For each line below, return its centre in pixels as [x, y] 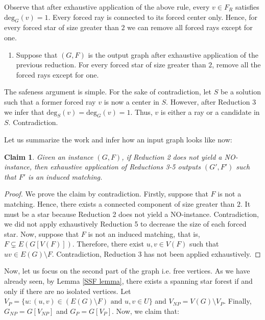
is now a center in [131, 101]
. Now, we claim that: [146, 311]
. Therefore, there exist [108, 244]
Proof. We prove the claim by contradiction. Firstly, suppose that [106, 194]
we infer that [24, 112]
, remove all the [236, 65]
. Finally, [238, 301]
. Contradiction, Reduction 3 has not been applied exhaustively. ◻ [156, 253]
